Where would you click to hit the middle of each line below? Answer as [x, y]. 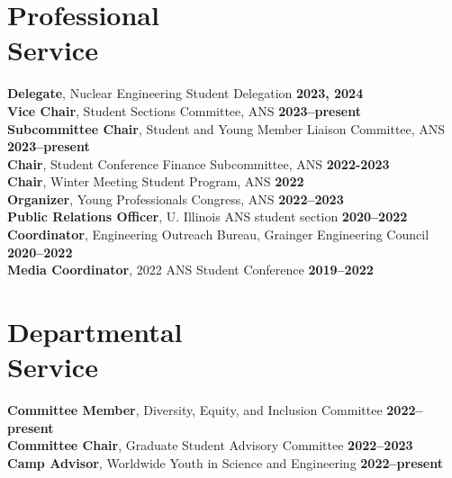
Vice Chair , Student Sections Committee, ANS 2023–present [184, 110]
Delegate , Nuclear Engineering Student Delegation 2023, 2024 [185, 93]
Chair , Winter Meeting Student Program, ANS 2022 [156, 181]
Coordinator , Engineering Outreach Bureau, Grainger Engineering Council [218, 234]
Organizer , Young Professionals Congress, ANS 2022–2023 [176, 198]
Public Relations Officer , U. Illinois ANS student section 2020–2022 [208, 216]
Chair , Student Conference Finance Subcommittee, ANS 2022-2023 [199, 163]
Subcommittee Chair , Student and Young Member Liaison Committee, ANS [226, 128]
